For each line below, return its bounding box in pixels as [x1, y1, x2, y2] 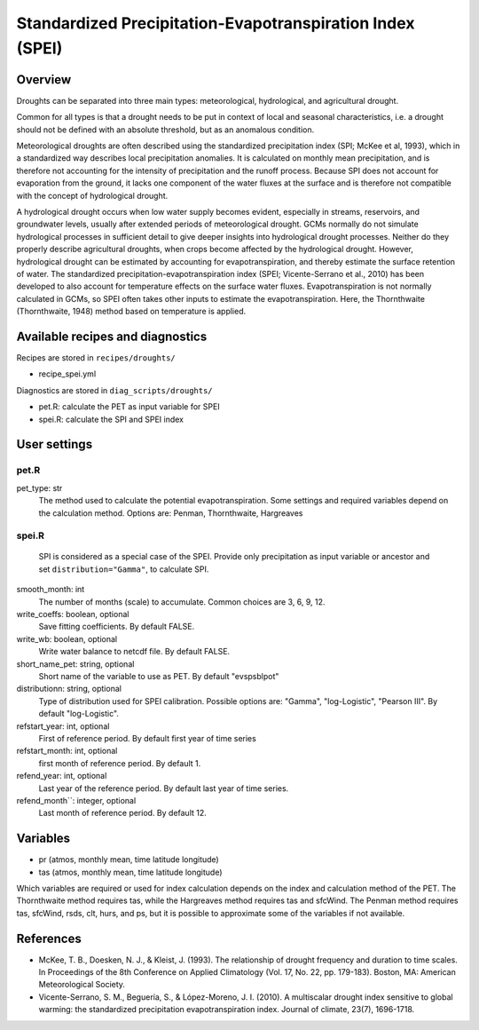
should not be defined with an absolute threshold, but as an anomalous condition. [16, 124, 315, 135]
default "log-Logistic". [38, 709, 120, 719]
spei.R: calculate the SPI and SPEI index [38, 414, 184, 424]
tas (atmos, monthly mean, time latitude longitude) [38, 867, 223, 877]
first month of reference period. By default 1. [38, 757, 201, 768]
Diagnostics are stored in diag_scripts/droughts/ [16, 384, 213, 395]
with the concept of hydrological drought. [16, 190, 169, 201]
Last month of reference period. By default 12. [38, 808, 208, 819]
